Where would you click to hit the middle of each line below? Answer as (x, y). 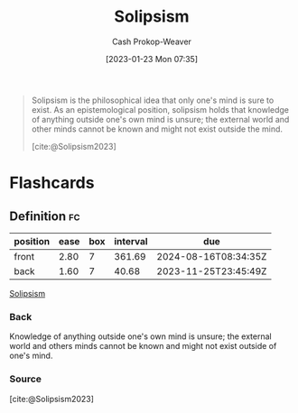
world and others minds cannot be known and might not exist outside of (143, 346)
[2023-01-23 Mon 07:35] (152, 59)
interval (131, 241)
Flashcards (52, 183)
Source (26, 379)
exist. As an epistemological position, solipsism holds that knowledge (160, 109)
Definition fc (45, 216)
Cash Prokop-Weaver (152, 41)
